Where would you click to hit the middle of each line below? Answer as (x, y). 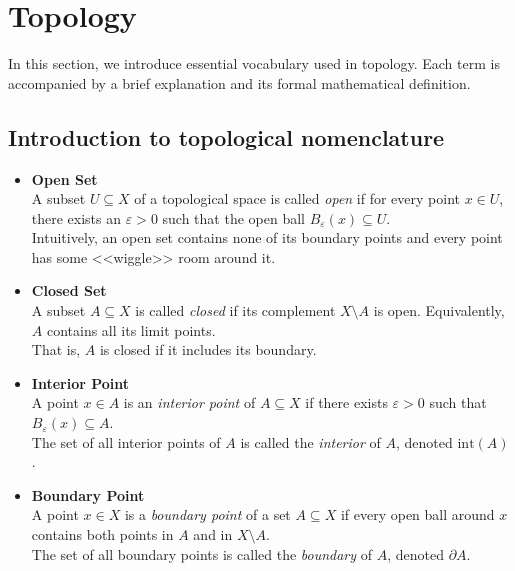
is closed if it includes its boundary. (208, 349)
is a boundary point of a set (207, 514)
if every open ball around (417, 514)
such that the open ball (233, 217)
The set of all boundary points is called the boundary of (202, 553)
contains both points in (102, 534)
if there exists (346, 402)
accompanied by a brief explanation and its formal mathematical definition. (239, 82)
